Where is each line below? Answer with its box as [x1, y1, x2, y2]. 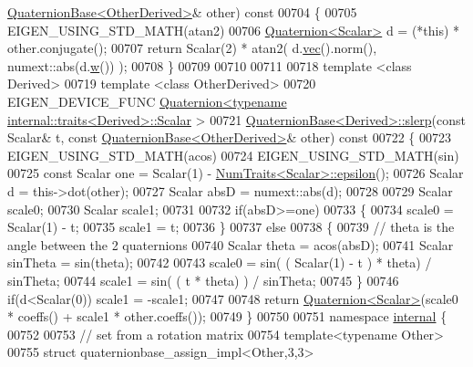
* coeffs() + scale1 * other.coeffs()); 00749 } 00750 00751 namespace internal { [7, 307, 447, 326]
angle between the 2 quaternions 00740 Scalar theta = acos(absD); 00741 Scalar [7, 235, 454, 254]
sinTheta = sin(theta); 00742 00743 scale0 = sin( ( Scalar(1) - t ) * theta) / [7, 253, 432, 272]
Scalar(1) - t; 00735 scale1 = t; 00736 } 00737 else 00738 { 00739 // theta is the [7, 217, 455, 236]
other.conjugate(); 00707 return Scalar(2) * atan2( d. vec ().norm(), [7, 38, 377, 58]
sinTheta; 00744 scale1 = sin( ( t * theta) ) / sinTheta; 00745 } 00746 [7, 270, 399, 289]
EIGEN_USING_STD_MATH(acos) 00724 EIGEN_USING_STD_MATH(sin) [7, 145, 459, 164]
